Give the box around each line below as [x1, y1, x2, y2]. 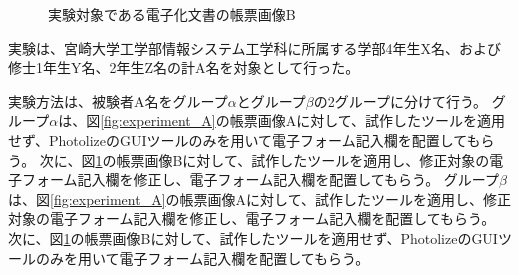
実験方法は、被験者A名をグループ [8, 90, 228, 111]
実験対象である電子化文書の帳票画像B [48, 4, 296, 24]
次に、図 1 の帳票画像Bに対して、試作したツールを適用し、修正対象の [39, 149, 490, 170]
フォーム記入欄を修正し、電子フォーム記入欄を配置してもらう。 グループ [21, 169, 500, 190]
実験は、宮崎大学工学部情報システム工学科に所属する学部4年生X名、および [8, 37, 502, 58]
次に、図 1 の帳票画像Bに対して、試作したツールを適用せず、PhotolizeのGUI [8, 227, 498, 248]
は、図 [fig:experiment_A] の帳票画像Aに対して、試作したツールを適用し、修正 [8, 188, 511, 209]
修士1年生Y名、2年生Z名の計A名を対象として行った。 [8, 57, 360, 78]
